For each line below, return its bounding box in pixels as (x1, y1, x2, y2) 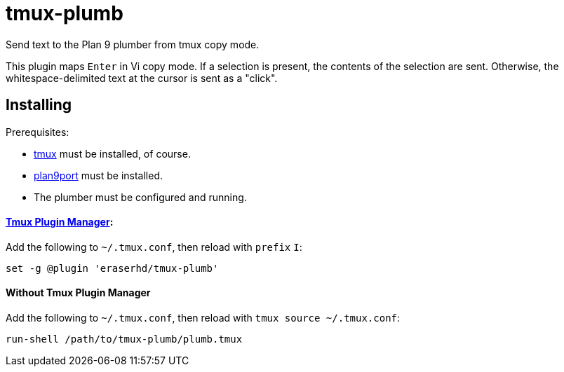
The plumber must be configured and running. (34, 191, 247, 203)
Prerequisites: (6, 125, 69, 138)
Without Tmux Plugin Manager (6, 287, 151, 299)
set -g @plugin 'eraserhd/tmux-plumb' (6, 262, 219, 274)
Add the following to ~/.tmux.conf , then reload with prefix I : (6, 240, 302, 253)
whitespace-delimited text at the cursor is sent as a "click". (6, 71, 278, 84)
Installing (6, 96, 72, 114)
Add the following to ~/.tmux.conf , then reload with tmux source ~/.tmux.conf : (6, 312, 401, 324)
